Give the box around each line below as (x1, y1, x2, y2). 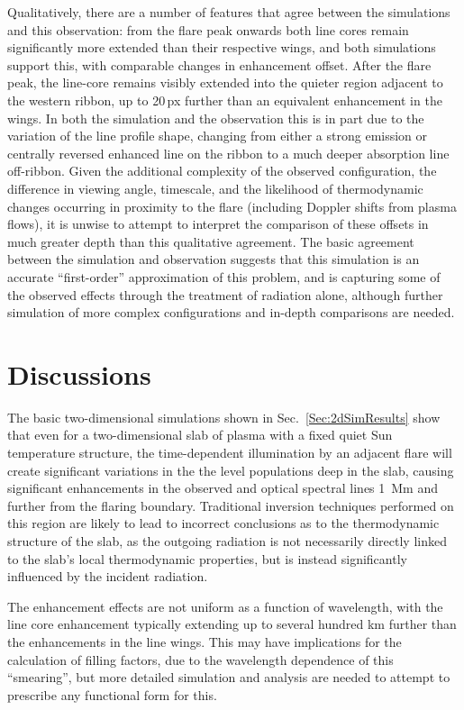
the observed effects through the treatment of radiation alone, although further (7, 285, 443, 304)
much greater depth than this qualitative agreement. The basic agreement (7, 232, 414, 250)
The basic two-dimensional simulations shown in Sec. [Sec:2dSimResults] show (7, 407, 441, 426)
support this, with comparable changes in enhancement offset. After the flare (7, 55, 432, 74)
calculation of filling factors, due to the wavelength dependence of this (7, 650, 394, 669)
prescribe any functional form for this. (7, 685, 217, 704)
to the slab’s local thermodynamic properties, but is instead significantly (7, 549, 407, 568)
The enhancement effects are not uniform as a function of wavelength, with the (7, 596, 443, 615)
